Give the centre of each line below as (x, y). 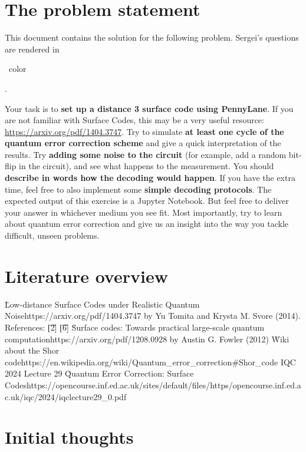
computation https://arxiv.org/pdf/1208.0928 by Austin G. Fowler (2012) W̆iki (147, 339)
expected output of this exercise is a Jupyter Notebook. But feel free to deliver (147, 201)
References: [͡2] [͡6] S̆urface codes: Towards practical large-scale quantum (135, 327)
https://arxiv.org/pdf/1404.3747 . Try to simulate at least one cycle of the (144, 131)
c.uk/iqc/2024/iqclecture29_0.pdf (66, 396)
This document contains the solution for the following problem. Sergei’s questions (152, 37)
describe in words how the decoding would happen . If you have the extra (150, 178)
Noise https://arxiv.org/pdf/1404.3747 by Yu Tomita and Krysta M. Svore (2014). (153, 316)
